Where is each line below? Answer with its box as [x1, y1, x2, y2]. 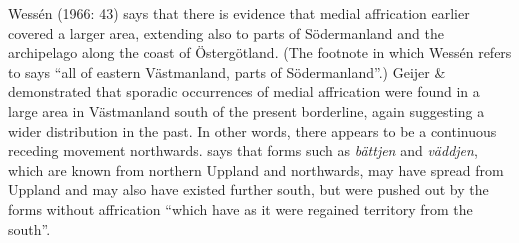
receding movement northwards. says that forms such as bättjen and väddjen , [8, 140, 478, 161]
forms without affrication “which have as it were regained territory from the [8, 198, 473, 219]
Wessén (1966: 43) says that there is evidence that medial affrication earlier [8, 3, 470, 23]
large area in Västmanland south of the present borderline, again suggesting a [8, 100, 485, 121]
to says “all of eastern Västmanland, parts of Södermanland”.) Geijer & [8, 61, 446, 82]
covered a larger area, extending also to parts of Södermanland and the [8, 22, 444, 43]
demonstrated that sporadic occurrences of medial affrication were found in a [8, 81, 480, 102]
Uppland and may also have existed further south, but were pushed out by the [8, 179, 489, 200]
